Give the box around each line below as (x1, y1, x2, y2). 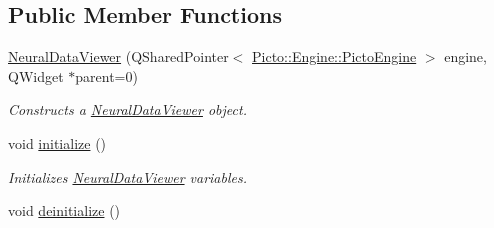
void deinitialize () (8, 200, 121, 221)
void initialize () (8, 132, 107, 153)
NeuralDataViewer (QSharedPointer (8, 46, 229, 67)
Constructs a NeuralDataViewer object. (8, 99, 247, 120)
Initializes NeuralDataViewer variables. (8, 166, 248, 187)
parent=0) (75, 65, 138, 86)
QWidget (8, 65, 64, 86)
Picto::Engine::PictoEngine (252, 46, 417, 67)
